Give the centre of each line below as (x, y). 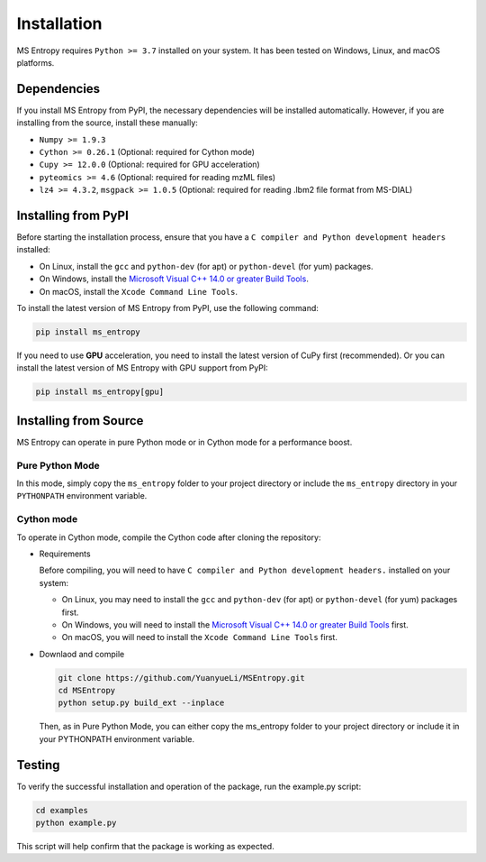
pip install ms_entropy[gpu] (100, 392)
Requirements (65, 554)
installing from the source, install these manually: (107, 123)
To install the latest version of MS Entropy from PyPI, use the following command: (168, 308)
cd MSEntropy (87, 691)
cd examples (62, 810)
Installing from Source (80, 421)
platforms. (36, 62)
